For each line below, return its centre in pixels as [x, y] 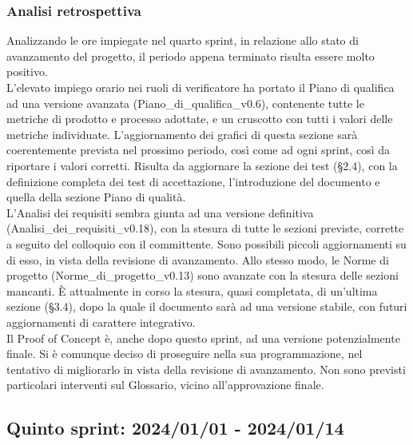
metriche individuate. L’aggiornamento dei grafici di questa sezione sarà [182, 134]
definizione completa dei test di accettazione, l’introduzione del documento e [193, 181]
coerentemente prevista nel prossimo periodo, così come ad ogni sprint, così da [199, 150]
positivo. [27, 72]
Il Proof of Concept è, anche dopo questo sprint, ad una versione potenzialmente [203, 338]
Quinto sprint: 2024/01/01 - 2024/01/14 [175, 428]
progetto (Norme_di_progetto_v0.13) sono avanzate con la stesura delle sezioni [203, 275]
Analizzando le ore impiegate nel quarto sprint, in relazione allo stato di [183, 40]
